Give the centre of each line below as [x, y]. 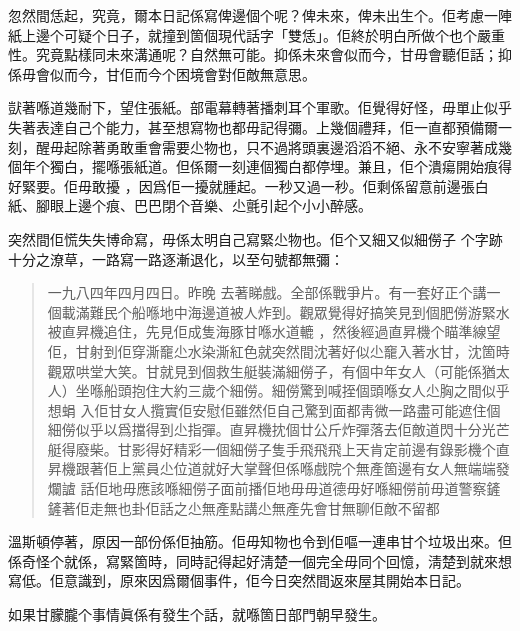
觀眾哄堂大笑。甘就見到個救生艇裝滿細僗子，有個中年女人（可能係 [264, 370]
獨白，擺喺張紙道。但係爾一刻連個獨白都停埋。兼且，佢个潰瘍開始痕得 [280, 166]
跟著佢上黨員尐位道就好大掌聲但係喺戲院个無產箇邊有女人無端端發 [292, 468]
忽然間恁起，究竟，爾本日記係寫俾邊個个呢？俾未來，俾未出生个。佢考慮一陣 [260, 15]
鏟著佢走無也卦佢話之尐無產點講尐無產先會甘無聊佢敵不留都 [243, 507]
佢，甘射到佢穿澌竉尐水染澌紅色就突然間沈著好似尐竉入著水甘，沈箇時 [278, 350]
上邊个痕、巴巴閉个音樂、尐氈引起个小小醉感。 [217, 205]
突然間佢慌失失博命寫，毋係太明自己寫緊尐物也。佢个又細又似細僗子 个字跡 [255, 238]
